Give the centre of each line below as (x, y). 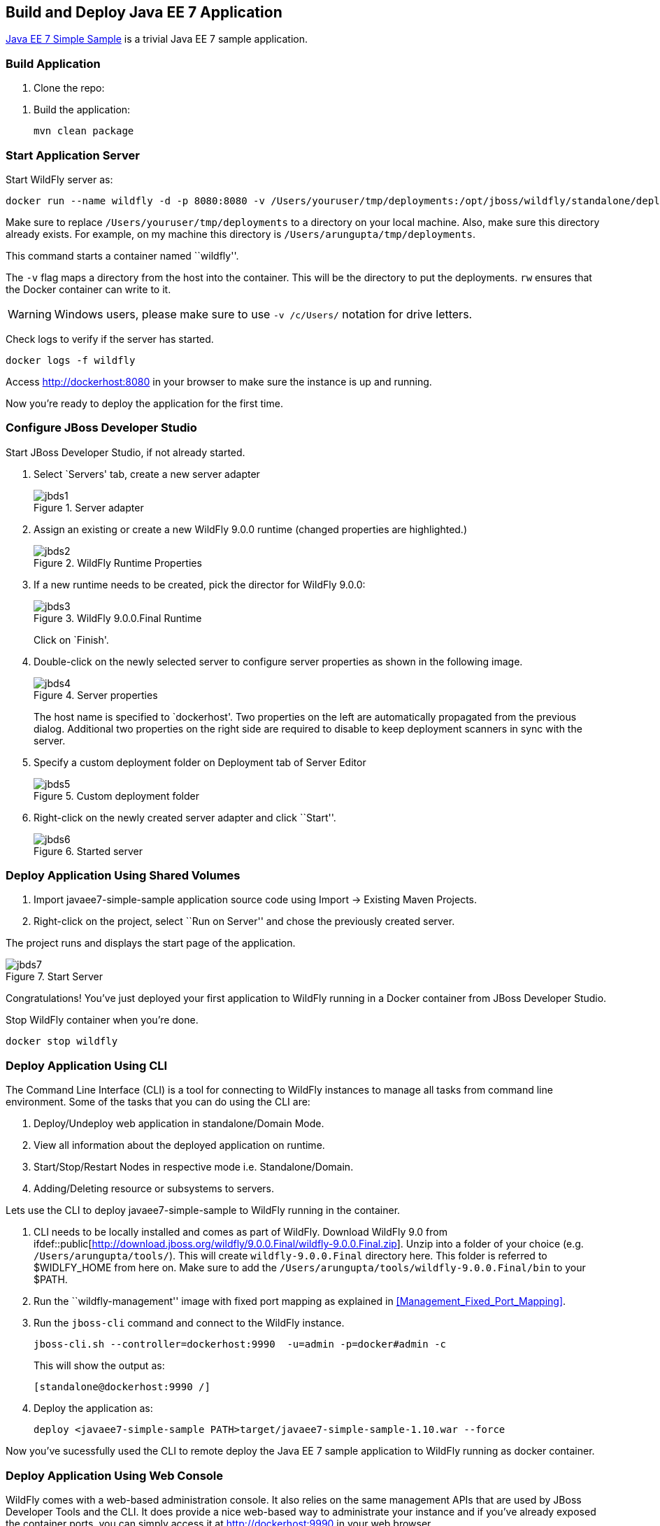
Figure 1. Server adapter (89, 507)
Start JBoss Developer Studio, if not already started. (125, 452)
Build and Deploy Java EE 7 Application (144, 12)
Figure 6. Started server (88, 851)
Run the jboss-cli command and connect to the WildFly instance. (189, 1323)
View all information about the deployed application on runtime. (179, 1145)
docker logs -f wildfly (71, 360)
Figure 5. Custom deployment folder (116, 796)
